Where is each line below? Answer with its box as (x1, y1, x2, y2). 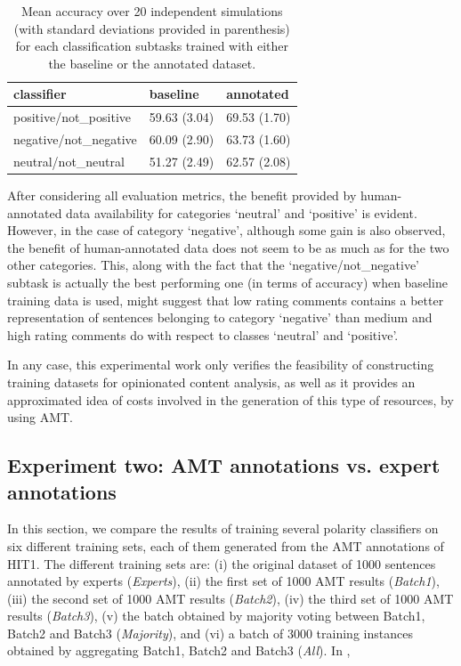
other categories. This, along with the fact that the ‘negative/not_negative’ (7, 256, 420, 274)
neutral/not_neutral (13, 151, 125, 170)
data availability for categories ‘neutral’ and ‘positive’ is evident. (66, 203, 417, 222)
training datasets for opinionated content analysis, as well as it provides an (7, 372, 416, 391)
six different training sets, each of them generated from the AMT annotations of (7, 536, 444, 555)
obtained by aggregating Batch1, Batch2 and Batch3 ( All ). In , (7, 641, 351, 660)
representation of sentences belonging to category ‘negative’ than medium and (7, 308, 433, 327)
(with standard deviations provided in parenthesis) (13, 19, 290, 37)
